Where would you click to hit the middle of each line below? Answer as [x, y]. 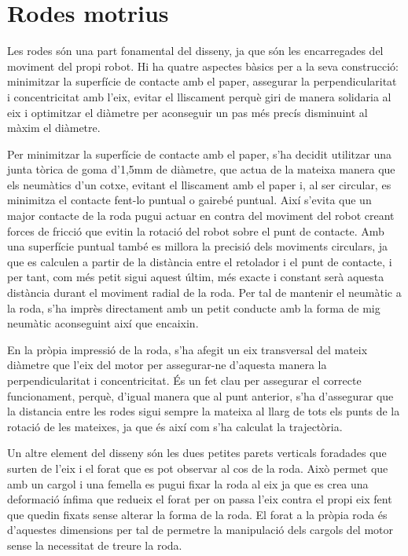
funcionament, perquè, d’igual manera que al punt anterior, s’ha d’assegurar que [200, 395]
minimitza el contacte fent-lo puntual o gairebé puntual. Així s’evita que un [189, 200]
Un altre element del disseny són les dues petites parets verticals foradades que [197, 453]
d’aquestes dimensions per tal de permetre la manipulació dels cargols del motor [200, 530]
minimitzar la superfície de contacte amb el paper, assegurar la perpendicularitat [202, 81]
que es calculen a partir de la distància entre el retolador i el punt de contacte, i [200, 261]
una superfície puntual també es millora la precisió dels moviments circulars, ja [198, 246]
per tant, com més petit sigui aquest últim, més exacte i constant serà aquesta [196, 277]
